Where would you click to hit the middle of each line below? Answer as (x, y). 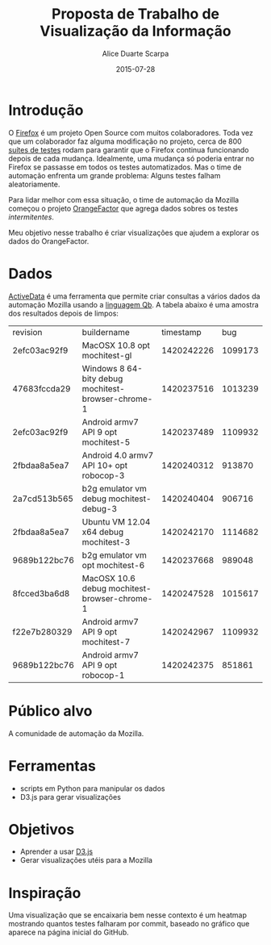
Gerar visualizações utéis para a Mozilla (86, 860)
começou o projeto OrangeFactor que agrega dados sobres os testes (123, 208)
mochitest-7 (106, 642)
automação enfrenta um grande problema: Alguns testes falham (115, 175)
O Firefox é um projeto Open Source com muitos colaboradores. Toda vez (131, 132)
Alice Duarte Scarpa (135, 53)
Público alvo (50, 711)
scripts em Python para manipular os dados (92, 788)
